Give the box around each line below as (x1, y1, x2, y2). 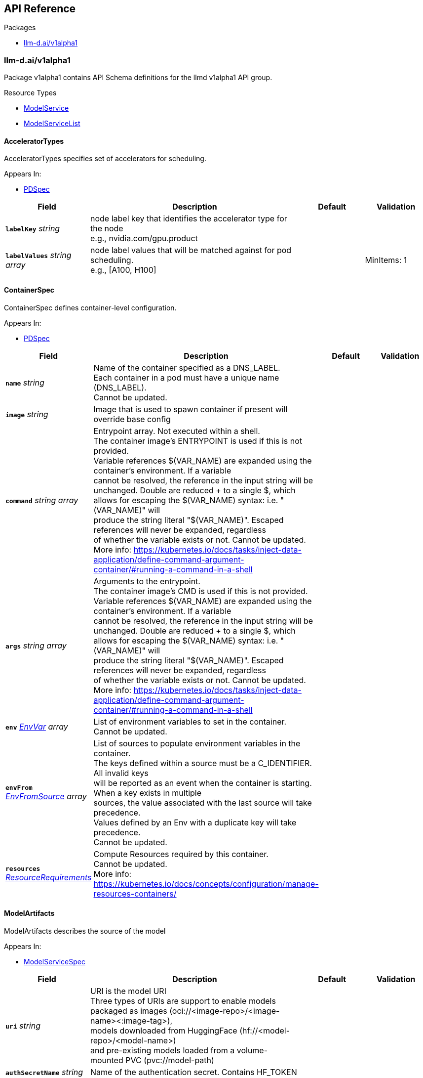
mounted (90, 1055, 123, 1065)
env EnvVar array (5, 721, 68, 732)
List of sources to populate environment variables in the (93, 738, 301, 748)
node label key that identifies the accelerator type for (90, 214, 287, 224)
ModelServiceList (24, 119, 80, 128)
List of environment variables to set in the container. (93, 716, 287, 727)
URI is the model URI (90, 986, 166, 996)
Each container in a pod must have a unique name (93, 372, 279, 383)
